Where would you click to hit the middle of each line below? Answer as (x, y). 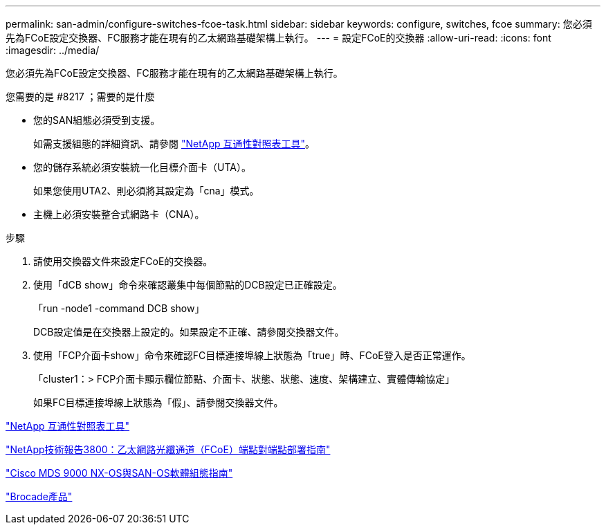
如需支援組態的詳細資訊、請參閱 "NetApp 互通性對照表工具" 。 (174, 144)
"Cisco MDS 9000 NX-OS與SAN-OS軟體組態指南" (119, 473)
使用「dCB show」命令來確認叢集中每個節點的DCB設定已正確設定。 (188, 285)
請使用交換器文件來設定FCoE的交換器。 (123, 261)
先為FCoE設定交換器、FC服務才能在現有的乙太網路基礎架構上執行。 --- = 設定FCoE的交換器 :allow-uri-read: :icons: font (278, 38)
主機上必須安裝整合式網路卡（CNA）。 (119, 214)
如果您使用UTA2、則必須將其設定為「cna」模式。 (146, 191)
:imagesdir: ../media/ (53, 50)
